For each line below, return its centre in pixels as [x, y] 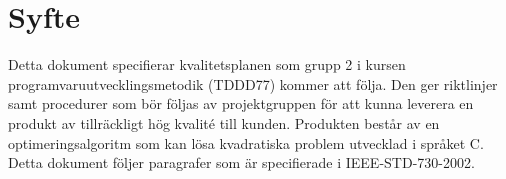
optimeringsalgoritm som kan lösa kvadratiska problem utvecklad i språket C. [246, 142]
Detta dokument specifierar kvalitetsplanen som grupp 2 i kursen [207, 64]
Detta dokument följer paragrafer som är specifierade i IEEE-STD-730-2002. [241, 162]
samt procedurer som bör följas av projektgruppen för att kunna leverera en [241, 103]
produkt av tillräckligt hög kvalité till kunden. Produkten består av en [224, 122]
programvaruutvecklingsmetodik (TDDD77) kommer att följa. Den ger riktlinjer [253, 83]
